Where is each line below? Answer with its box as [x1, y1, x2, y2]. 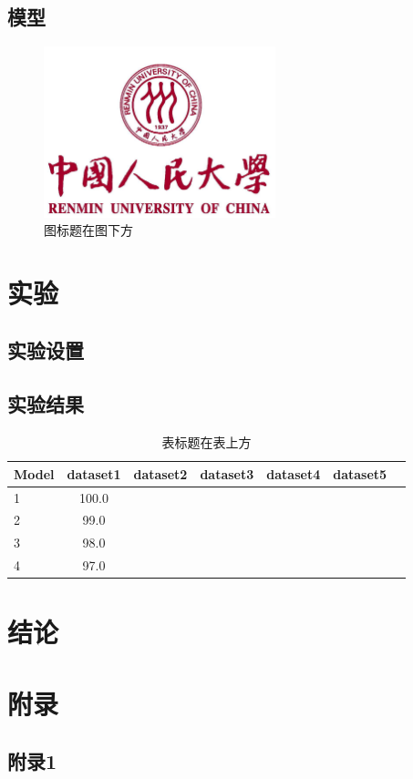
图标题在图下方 [44, 220, 133, 240]
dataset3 [200, 464, 254, 483]
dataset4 [266, 464, 321, 483]
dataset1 [67, 464, 121, 483]
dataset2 [133, 464, 188, 483]
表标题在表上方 [161, 433, 252, 452]
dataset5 [333, 464, 387, 483]
